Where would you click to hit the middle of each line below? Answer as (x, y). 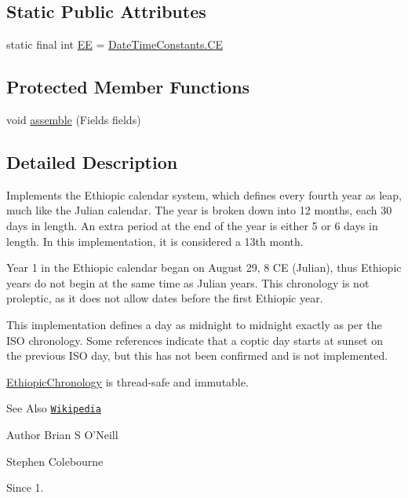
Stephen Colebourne (55, 461)
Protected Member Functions (128, 87)
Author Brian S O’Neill (62, 434)
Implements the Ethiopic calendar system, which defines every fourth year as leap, (204, 194)
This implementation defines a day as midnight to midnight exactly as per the (194, 324)
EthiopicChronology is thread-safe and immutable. (127, 381)
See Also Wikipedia (54, 408)
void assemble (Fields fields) (74, 119)
